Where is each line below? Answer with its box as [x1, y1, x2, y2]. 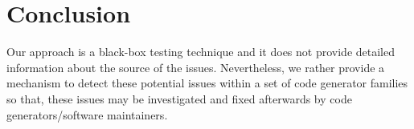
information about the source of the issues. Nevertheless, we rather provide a [6, 58, 385, 75]
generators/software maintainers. [6, 106, 168, 123]
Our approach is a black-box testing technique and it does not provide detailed [6, 43, 395, 60]
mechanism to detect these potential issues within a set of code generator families [6, 75, 408, 91]
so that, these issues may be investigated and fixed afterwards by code [6, 90, 352, 107]
